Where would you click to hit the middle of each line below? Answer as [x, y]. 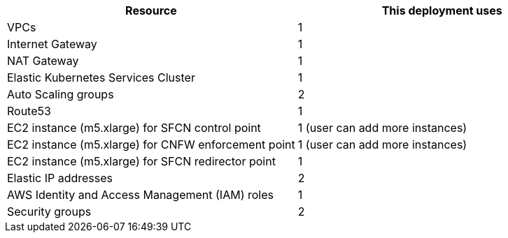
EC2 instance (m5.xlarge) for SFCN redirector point [141, 161]
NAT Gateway [43, 61]
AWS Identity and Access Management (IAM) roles [140, 195]
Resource [151, 10]
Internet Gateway [52, 44]
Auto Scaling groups [61, 94]
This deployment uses [442, 10]
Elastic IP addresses [60, 178]
